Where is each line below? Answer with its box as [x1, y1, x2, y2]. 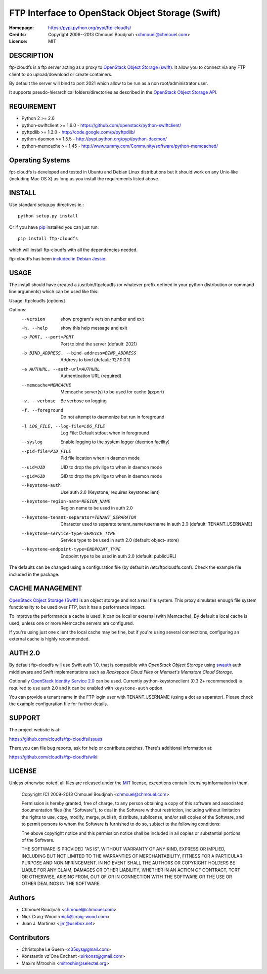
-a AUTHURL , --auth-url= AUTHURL [21, 366, 100, 372]
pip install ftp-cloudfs [18, 236, 78, 242]
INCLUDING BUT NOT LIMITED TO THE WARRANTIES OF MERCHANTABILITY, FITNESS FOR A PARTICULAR [21, 853, 242, 859]
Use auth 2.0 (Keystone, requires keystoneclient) [60, 489, 160, 495]
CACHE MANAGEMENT [9, 584, 83, 593]
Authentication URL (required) [60, 373, 122, 379]
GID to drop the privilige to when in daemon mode [60, 473, 162, 479]
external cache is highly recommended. [9, 636, 90, 642]
